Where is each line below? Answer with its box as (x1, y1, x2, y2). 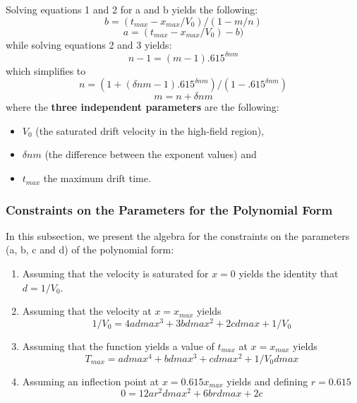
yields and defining (226, 373, 308, 388)
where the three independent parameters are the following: (6, 100, 279, 114)
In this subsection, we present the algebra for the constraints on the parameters (6, 228, 350, 243)
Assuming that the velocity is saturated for (22, 266, 209, 281)
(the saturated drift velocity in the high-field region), (35, 123, 265, 138)
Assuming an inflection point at (22, 373, 159, 388)
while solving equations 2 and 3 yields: (6, 37, 172, 52)
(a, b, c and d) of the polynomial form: (6, 242, 174, 257)
